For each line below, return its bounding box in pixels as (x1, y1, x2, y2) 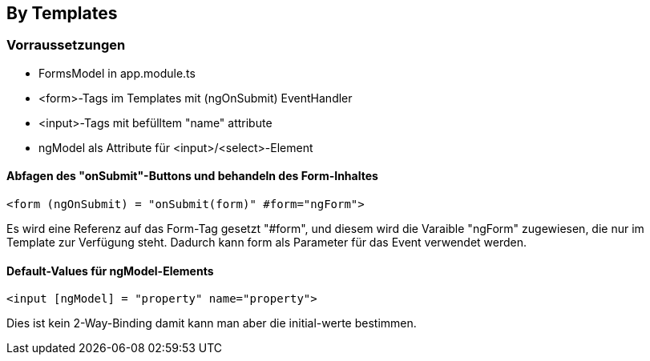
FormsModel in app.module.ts (38, 66, 196, 80)
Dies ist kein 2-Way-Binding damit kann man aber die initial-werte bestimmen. (6, 316, 417, 331)
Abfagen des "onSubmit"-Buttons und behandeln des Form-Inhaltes (6, 169, 378, 183)
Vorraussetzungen (6, 37, 126, 54)
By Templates (6, 3, 118, 23)
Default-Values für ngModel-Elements (6, 263, 214, 278)
